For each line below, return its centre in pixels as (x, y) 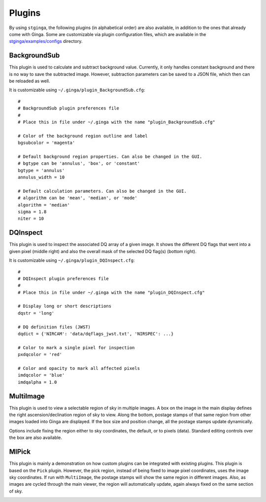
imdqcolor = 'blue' (41, 375)
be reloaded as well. (30, 81)
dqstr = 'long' (36, 313)
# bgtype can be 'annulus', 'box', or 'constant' (79, 163)
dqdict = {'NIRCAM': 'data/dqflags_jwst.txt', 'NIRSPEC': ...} (96, 334)
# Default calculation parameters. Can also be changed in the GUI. (102, 191)
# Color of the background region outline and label (83, 136)
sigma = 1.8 (32, 212)
